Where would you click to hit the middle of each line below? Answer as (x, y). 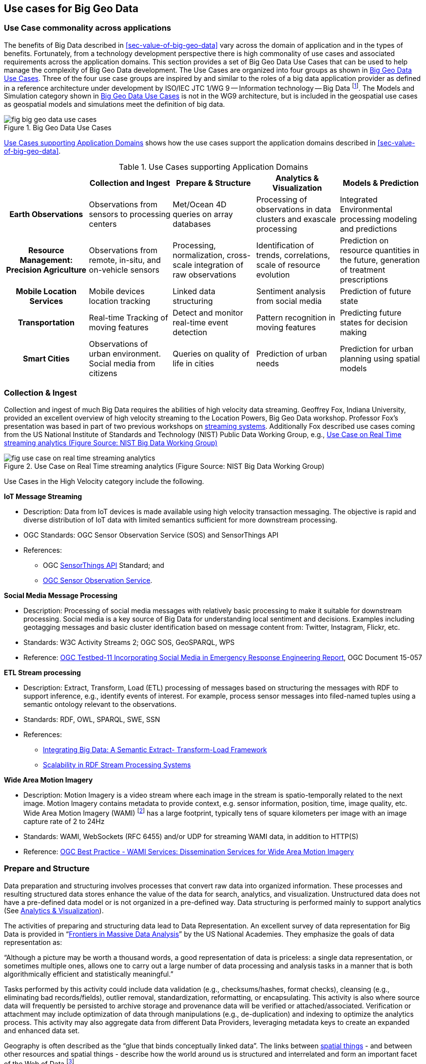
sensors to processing (130, 214)
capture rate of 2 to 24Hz (64, 821)
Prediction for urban (377, 349)
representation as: (33, 942)
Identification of (285, 246)
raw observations (204, 275)
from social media (289, 301)
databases (192, 224)
